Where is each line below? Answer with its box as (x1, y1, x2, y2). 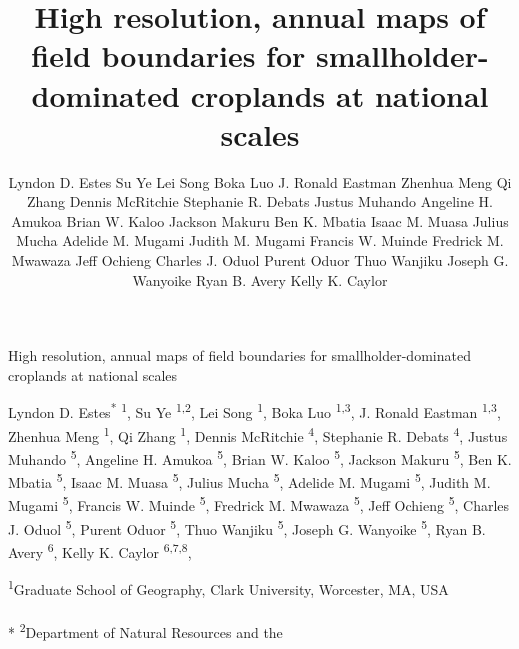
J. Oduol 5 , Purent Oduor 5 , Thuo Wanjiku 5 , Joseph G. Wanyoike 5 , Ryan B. (8, 515, 486, 539)
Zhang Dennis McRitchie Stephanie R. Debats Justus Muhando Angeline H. (26, 191, 494, 212)
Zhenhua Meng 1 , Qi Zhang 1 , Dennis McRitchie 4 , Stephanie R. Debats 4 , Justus (8, 422, 508, 446)
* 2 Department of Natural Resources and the (8, 619, 283, 642)
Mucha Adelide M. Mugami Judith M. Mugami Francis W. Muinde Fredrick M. (16, 230, 504, 251)
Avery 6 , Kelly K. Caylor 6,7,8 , (8, 538, 192, 562)
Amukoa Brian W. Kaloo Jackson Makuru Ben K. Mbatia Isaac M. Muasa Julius (11, 210, 509, 231)
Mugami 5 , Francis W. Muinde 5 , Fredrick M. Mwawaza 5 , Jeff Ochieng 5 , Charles (8, 492, 510, 516)
